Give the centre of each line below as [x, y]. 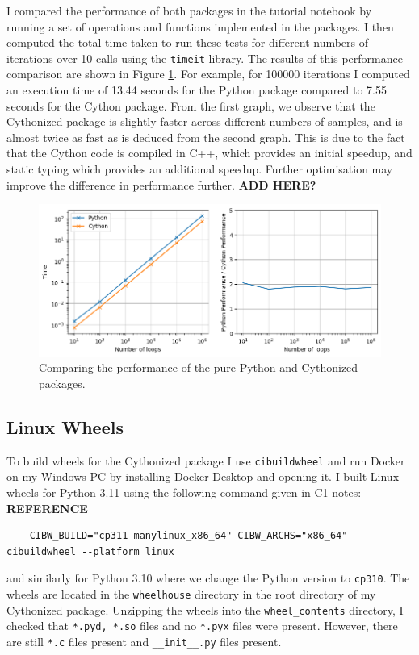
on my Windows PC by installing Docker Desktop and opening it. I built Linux [203, 476]
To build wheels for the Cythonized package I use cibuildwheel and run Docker [206, 460]
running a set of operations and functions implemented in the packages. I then [200, 26]
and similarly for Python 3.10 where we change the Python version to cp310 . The [208, 578]
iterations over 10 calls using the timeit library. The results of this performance [205, 58]
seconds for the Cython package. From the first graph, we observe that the [191, 105]
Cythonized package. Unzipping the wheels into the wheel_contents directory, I [205, 609]
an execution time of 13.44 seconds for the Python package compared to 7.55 [197, 90]
